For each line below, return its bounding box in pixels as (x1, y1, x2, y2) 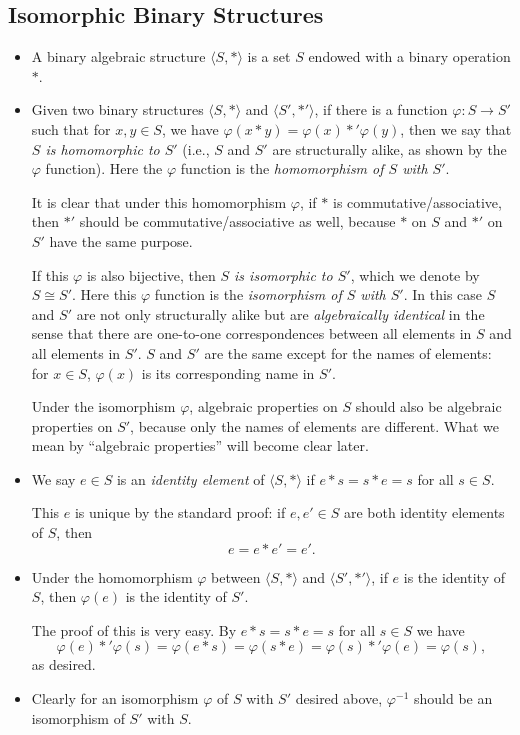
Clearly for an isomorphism (31, 688, 199, 709)
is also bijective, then (86, 264, 216, 285)
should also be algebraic (355, 396, 502, 417)
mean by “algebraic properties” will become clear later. (31, 435, 369, 456)
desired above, (295, 688, 383, 709)
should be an (413, 688, 493, 709)
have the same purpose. (49, 230, 193, 251)
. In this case (403, 284, 483, 305)
